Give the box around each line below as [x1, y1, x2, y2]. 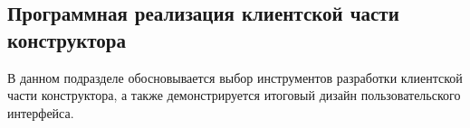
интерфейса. [7, 103, 74, 122]
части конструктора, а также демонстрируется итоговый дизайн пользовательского [7, 86, 461, 105]
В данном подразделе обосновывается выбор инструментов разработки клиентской [7, 68, 463, 87]
